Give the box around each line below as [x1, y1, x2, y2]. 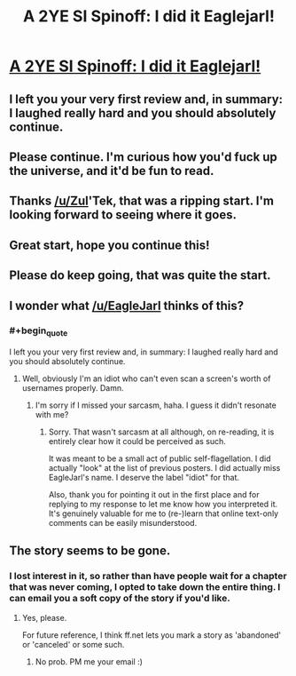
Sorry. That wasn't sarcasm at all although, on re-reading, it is [48, 426, 275, 437]
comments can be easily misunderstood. [48, 518, 198, 529]
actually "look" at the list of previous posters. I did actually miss [48, 463, 281, 473]
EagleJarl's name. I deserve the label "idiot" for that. [48, 473, 240, 483]
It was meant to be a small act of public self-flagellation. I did [48, 453, 272, 464]
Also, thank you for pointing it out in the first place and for [48, 489, 260, 500]
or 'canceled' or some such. [21, 639, 125, 649]
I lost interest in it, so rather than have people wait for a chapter [9, 570, 287, 583]
